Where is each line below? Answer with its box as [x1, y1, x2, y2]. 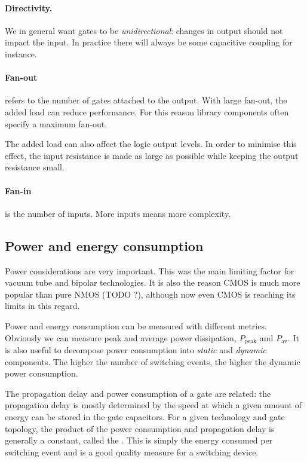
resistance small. [5, 161, 65, 173]
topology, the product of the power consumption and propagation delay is [5, 422, 275, 435]
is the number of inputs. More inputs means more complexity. [5, 207, 231, 219]
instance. [5, 47, 37, 60]
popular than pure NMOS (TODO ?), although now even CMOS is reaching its [5, 287, 296, 300]
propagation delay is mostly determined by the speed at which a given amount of [5, 399, 302, 411]
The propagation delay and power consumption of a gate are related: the [5, 387, 271, 399]
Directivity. [5, 1, 53, 14]
